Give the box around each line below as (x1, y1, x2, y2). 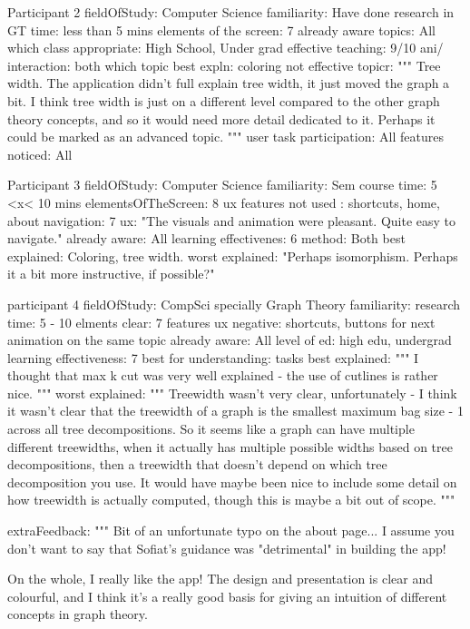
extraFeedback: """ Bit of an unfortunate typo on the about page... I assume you (7, 521, 455, 540)
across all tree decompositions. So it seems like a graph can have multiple (7, 419, 415, 438)
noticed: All (7, 144, 73, 163)
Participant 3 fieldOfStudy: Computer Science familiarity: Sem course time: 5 (7, 175, 437, 194)
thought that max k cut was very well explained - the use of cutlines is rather (7, 366, 438, 385)
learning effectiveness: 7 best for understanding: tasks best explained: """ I (7, 348, 419, 367)
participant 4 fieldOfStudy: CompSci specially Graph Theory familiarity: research (7, 294, 461, 313)
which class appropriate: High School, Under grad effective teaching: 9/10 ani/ (7, 38, 444, 57)
